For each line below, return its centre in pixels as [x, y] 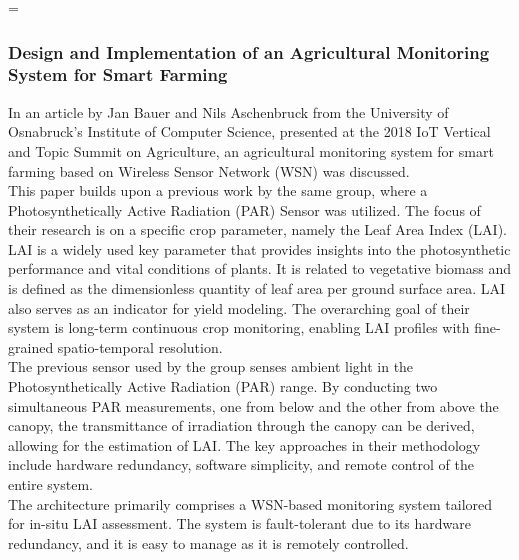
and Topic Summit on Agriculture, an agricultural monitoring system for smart [251, 150]
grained [31, 346]
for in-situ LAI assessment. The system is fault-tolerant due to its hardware [239, 523]
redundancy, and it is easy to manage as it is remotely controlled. [208, 542]
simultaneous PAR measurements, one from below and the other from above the [253, 405]
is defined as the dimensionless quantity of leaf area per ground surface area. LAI [257, 288]
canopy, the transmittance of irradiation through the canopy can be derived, [241, 425]
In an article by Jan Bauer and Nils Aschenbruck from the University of [228, 111]
